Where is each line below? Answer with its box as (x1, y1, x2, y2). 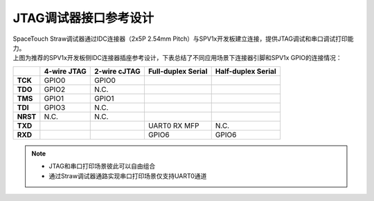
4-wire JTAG (44, 66, 87, 76)
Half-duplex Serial (215, 66, 276, 76)
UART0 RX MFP (148, 121, 199, 131)
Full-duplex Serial (148, 66, 208, 76)
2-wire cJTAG (94, 66, 141, 76)
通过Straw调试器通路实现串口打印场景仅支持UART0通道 (48, 171, 207, 180)
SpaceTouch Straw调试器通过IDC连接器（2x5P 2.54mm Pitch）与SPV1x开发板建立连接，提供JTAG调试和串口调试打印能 (12, 35, 354, 43)
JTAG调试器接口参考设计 (12, 10, 154, 26)
